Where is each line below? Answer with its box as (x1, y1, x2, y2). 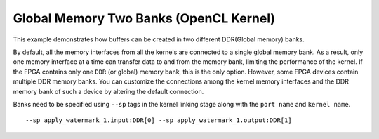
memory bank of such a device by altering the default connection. (13, 87, 204, 95)
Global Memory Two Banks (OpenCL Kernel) (13, 11, 276, 26)
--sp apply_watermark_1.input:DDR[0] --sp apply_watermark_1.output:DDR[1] (25, 117, 292, 124)
